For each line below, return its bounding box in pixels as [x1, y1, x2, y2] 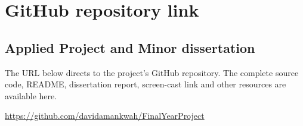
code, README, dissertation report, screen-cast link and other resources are [5, 78, 286, 90]
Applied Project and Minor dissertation [5, 38, 255, 56]
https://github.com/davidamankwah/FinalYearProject [5, 109, 205, 122]
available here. [5, 89, 57, 102]
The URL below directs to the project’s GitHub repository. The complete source [5, 66, 299, 78]
